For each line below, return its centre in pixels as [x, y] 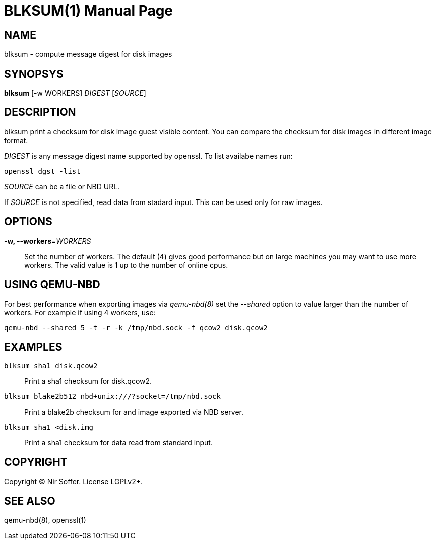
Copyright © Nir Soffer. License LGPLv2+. [73, 482]
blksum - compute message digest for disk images [88, 54]
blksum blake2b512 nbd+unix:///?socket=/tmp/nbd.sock [112, 397]
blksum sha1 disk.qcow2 [51, 366]
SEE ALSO [30, 501]
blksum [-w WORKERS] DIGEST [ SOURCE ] [75, 93]
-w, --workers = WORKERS [48, 241]
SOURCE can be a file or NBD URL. [62, 186]
